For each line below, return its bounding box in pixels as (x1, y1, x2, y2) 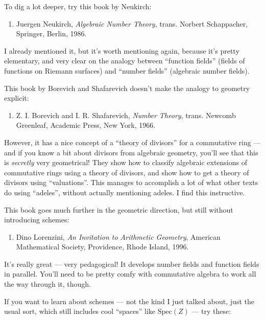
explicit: (4, 93, 29, 103)
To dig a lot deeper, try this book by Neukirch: (4, 1, 152, 11)
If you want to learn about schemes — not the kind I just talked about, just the (4, 295, 254, 306)
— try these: (191, 306, 231, 316)
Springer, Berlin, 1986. (16, 28, 87, 39)
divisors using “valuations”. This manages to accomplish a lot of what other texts (4, 177, 258, 188)
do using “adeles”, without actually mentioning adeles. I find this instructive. (4, 187, 245, 197)
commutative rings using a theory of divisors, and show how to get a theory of (4, 167, 249, 177)
